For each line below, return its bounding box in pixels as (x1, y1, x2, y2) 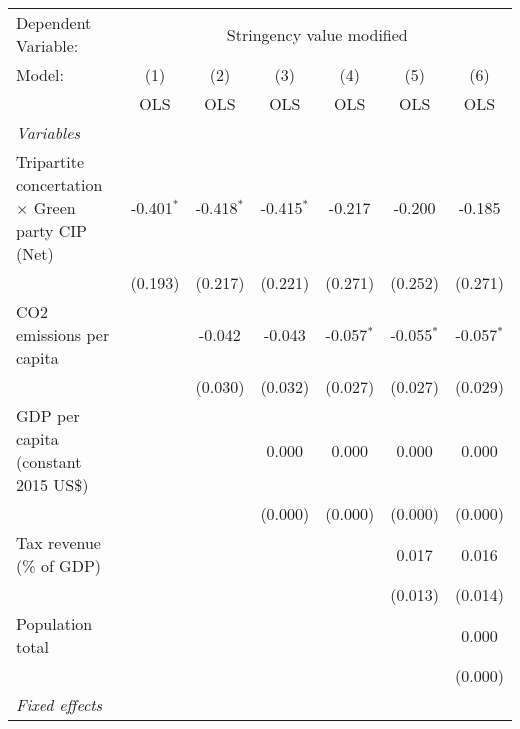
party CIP (16, 219, 87, 242)
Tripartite (16, 150, 85, 173)
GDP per (16, 404, 80, 427)
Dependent (16, 11, 92, 34)
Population (16, 612, 93, 635)
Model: (16, 63, 65, 86)
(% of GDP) (16, 554, 102, 577)
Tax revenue (16, 531, 101, 554)
